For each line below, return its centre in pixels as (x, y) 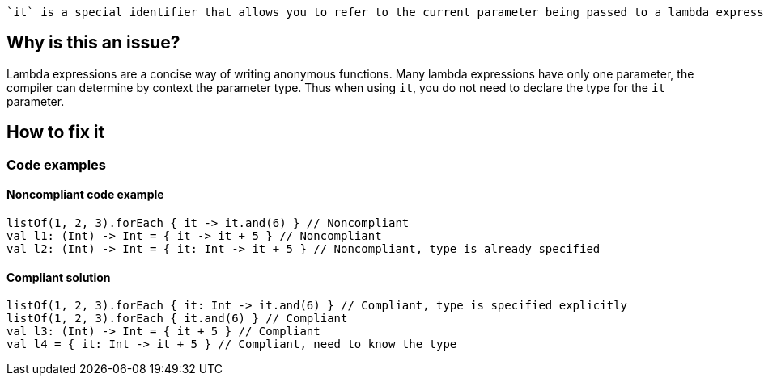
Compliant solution (59, 277)
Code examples (57, 164)
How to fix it (56, 132)
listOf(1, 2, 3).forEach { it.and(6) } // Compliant (177, 319)
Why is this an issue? (93, 43)
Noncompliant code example (85, 195)
